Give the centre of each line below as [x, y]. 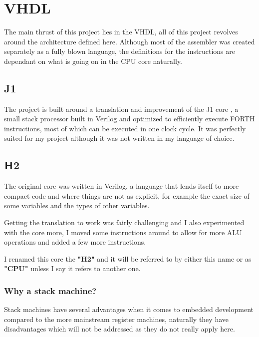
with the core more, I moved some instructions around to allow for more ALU [123, 232]
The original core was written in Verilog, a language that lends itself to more [122, 186]
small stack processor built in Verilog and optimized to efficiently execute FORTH [129, 119]
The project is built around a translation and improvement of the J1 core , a [121, 109]
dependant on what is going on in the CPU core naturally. [93, 61]
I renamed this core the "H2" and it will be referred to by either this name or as [128, 258]
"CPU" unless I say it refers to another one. [72, 268]
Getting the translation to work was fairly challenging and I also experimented [124, 222]
